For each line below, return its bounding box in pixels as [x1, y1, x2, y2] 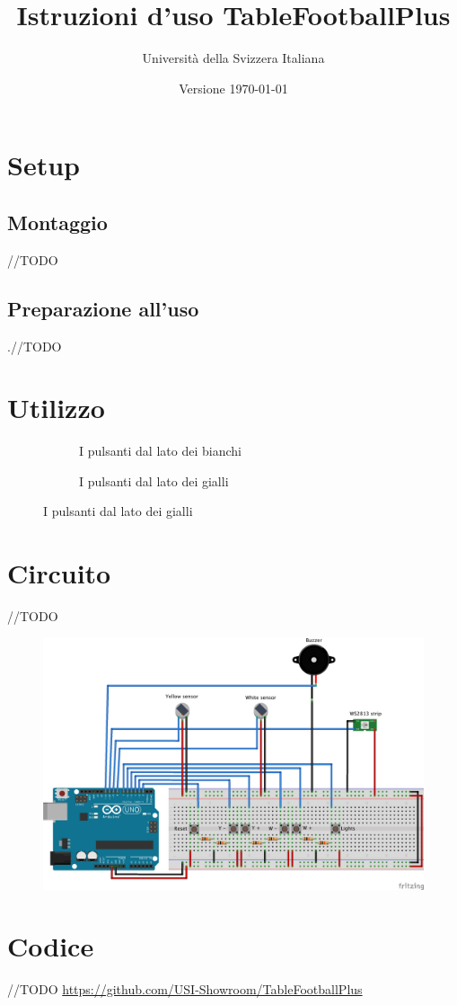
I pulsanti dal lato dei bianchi [79, 441, 242, 460]
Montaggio [7, 208, 108, 236]
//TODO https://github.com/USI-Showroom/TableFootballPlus [7, 980, 363, 999]
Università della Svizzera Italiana [142, 49, 325, 67]
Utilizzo [7, 389, 105, 426]
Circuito [7, 555, 111, 591]
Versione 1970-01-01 [179, 78, 288, 97]
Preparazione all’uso [7, 294, 199, 322]
